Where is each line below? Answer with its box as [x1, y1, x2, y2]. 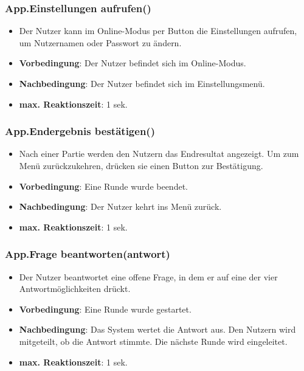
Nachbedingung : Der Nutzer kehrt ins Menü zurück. [19, 200, 222, 213]
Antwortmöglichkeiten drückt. [19, 282, 131, 295]
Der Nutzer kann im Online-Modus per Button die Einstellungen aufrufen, [19, 24, 297, 37]
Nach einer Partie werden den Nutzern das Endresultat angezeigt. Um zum [19, 147, 299, 160]
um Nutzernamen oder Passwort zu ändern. [19, 36, 182, 49]
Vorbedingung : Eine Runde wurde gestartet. [19, 302, 192, 315]
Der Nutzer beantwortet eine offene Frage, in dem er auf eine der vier [19, 270, 278, 283]
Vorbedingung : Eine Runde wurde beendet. [19, 179, 188, 192]
